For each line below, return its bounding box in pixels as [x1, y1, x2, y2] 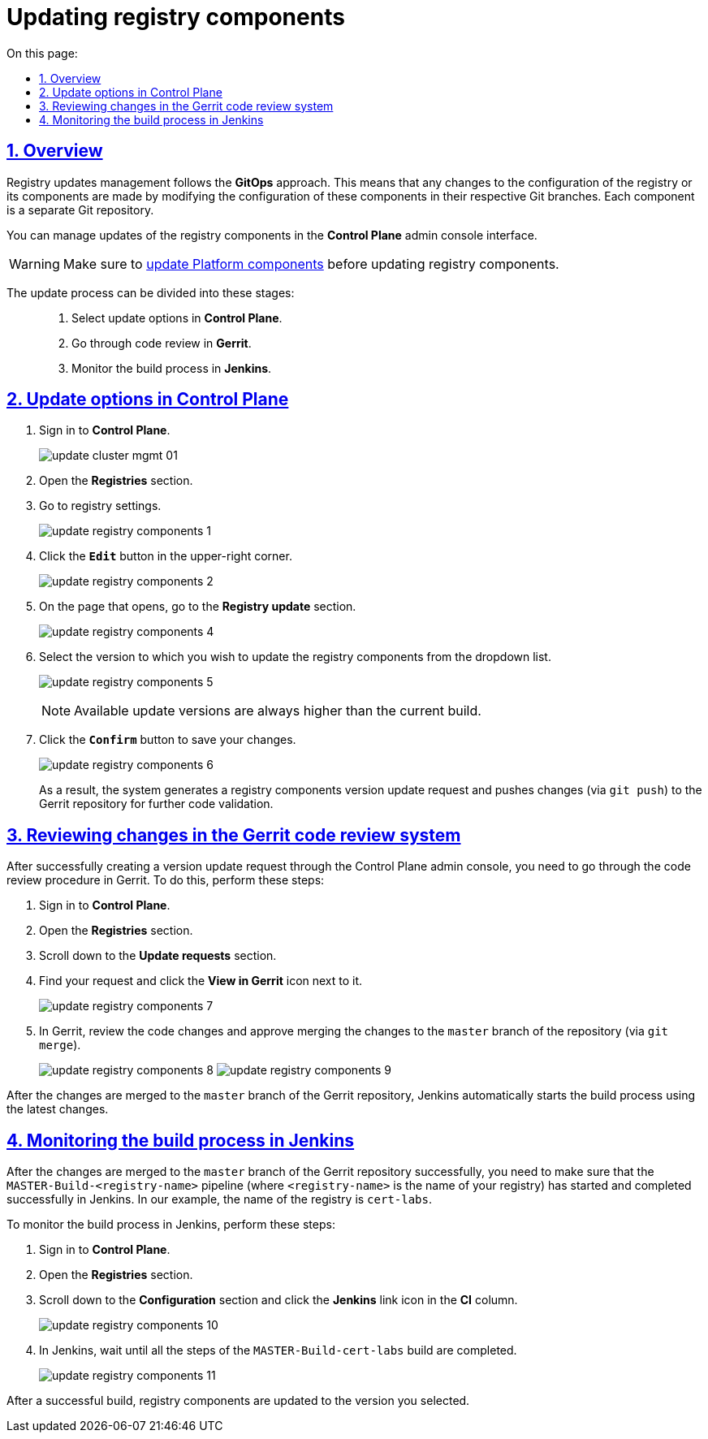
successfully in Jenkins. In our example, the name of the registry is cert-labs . [6, 1192, 433, 1207]
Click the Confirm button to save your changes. [39, 732, 296, 747]
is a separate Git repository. [6, 202, 154, 217]
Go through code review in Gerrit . [71, 335, 252, 350]
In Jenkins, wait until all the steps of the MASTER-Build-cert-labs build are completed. [39, 1343, 517, 1358]
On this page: [6, 45, 78, 60]
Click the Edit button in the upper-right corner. [39, 549, 292, 564]
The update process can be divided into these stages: [6, 285, 295, 300]
